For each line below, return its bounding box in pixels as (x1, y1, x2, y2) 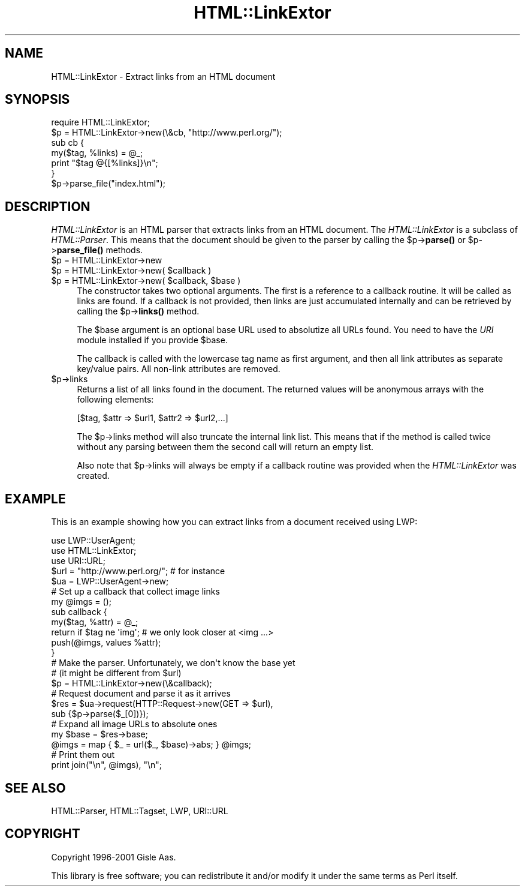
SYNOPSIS (5, 92, 70, 107)
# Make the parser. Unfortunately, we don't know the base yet (51, 658, 295, 668)
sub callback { (51, 607, 107, 617)
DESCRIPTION (5, 199, 90, 214)
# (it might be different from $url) (51, 668, 182, 679)
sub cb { (51, 137, 85, 148)
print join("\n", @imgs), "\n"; (51, 760, 162, 770)
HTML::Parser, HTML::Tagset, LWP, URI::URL (51, 805, 228, 816)
